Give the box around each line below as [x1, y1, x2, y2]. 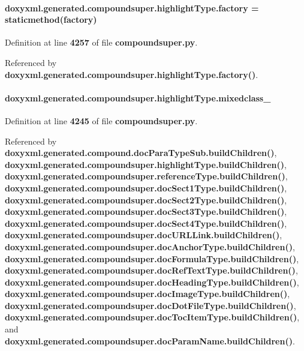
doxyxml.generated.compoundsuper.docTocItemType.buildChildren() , [5, 311, 300, 323]
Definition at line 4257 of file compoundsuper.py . [5, 36, 198, 49]
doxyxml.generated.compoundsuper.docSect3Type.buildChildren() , [5, 205, 287, 218]
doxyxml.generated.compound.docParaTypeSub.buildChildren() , [5, 146, 277, 159]
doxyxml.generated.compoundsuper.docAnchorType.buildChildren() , [5, 240, 295, 253]
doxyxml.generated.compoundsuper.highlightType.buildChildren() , [5, 158, 287, 170]
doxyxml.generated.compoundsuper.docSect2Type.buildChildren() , [5, 193, 287, 206]
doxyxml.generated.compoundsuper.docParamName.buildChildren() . [5, 334, 295, 347]
